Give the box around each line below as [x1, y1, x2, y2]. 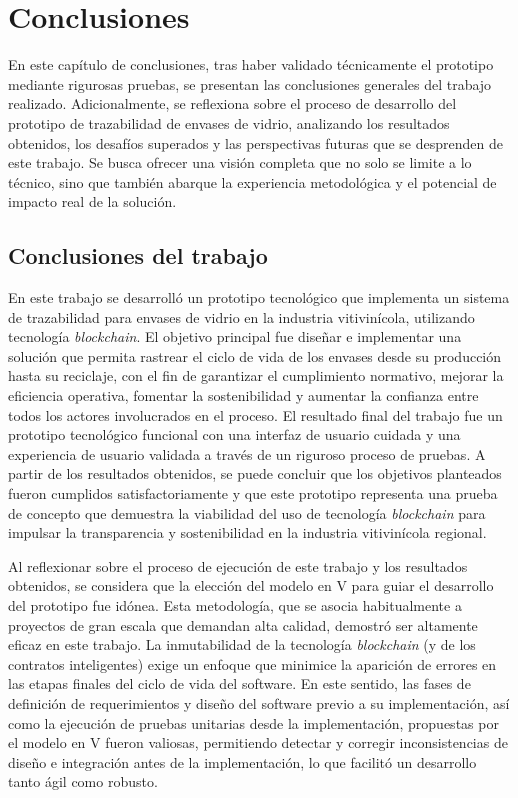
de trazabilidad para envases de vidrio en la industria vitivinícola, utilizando [8, 306, 475, 327]
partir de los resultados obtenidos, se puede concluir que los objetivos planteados [8, 463, 502, 484]
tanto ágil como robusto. [8, 771, 158, 792]
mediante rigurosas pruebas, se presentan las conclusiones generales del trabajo [8, 73, 492, 94]
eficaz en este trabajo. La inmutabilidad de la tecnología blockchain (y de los [8, 634, 476, 655]
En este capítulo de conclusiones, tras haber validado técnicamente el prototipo [8, 54, 494, 75]
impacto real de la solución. [8, 191, 177, 212]
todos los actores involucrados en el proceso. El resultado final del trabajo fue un [8, 404, 503, 425]
